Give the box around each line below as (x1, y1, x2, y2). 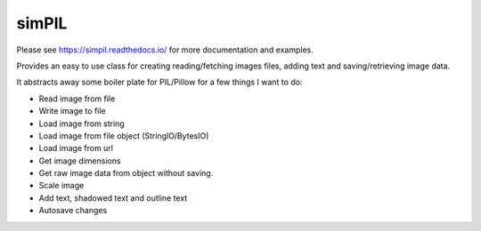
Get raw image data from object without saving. (38, 168, 214, 179)
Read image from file (38, 93, 116, 104)
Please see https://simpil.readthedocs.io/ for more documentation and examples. (16, 44, 314, 55)
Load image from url (38, 143, 113, 154)
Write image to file (38, 106, 106, 116)
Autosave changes (38, 205, 108, 216)
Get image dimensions (38, 155, 121, 166)
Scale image (38, 180, 85, 191)
